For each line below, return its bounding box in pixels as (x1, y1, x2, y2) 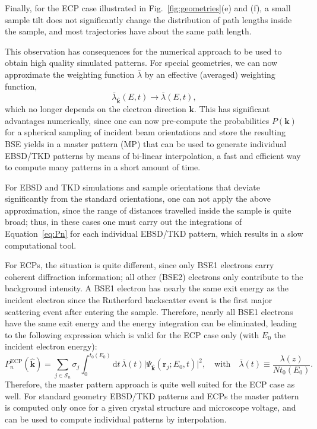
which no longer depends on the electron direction (5, 103, 186, 115)
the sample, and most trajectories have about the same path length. (5, 25, 252, 37)
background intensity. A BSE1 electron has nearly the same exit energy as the (5, 282, 289, 294)
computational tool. (5, 239, 77, 251)
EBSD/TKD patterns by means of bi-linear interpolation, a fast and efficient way (5, 149, 301, 161)
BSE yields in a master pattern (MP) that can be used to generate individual (5, 137, 287, 150)
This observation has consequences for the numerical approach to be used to (5, 45, 282, 57)
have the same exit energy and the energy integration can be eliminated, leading (5, 317, 297, 329)
